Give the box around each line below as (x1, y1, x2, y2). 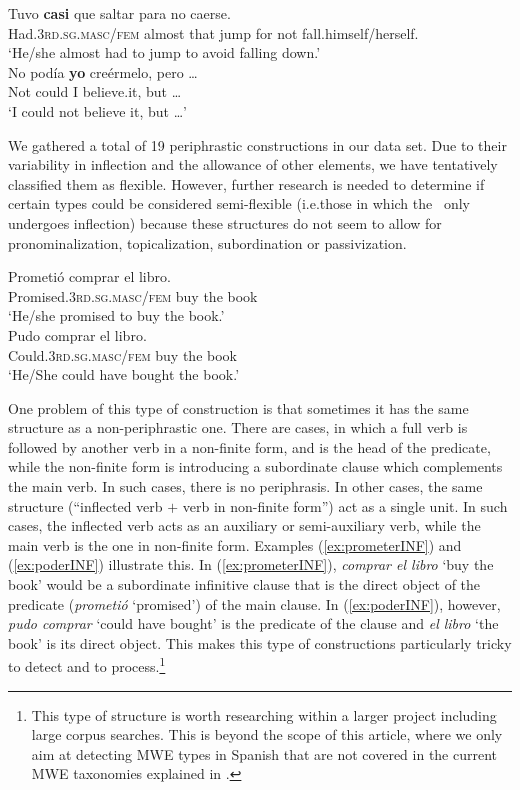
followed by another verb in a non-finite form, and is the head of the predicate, (8, 436, 491, 457)
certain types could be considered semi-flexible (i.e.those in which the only (8, 193, 470, 214)
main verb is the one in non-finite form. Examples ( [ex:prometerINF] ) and (8, 534, 462, 555)
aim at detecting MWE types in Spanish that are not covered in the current (31, 743, 498, 764)
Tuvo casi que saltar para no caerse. (8, 3, 231, 23)
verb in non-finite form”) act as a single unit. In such (182, 495, 508, 516)
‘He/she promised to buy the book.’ (8, 305, 225, 326)
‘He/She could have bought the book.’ (8, 364, 240, 385)
